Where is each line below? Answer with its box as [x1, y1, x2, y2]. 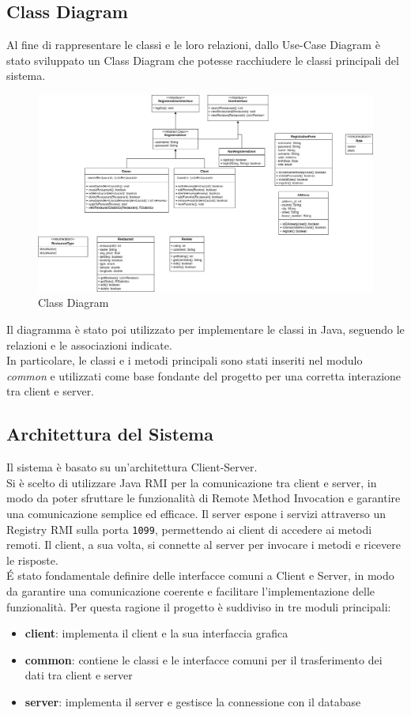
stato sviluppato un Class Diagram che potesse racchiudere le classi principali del [6, 51, 399, 68]
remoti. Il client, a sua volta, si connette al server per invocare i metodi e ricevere [6, 536, 401, 553]
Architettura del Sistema [6, 422, 213, 446]
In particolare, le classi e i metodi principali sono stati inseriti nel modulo [6, 352, 363, 369]
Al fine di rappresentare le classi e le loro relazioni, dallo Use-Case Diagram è [6, 36, 380, 53]
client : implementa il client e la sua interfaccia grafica [25, 625, 288, 641]
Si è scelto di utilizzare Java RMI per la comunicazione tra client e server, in [6, 474, 377, 490]
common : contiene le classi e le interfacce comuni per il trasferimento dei [25, 651, 383, 668]
